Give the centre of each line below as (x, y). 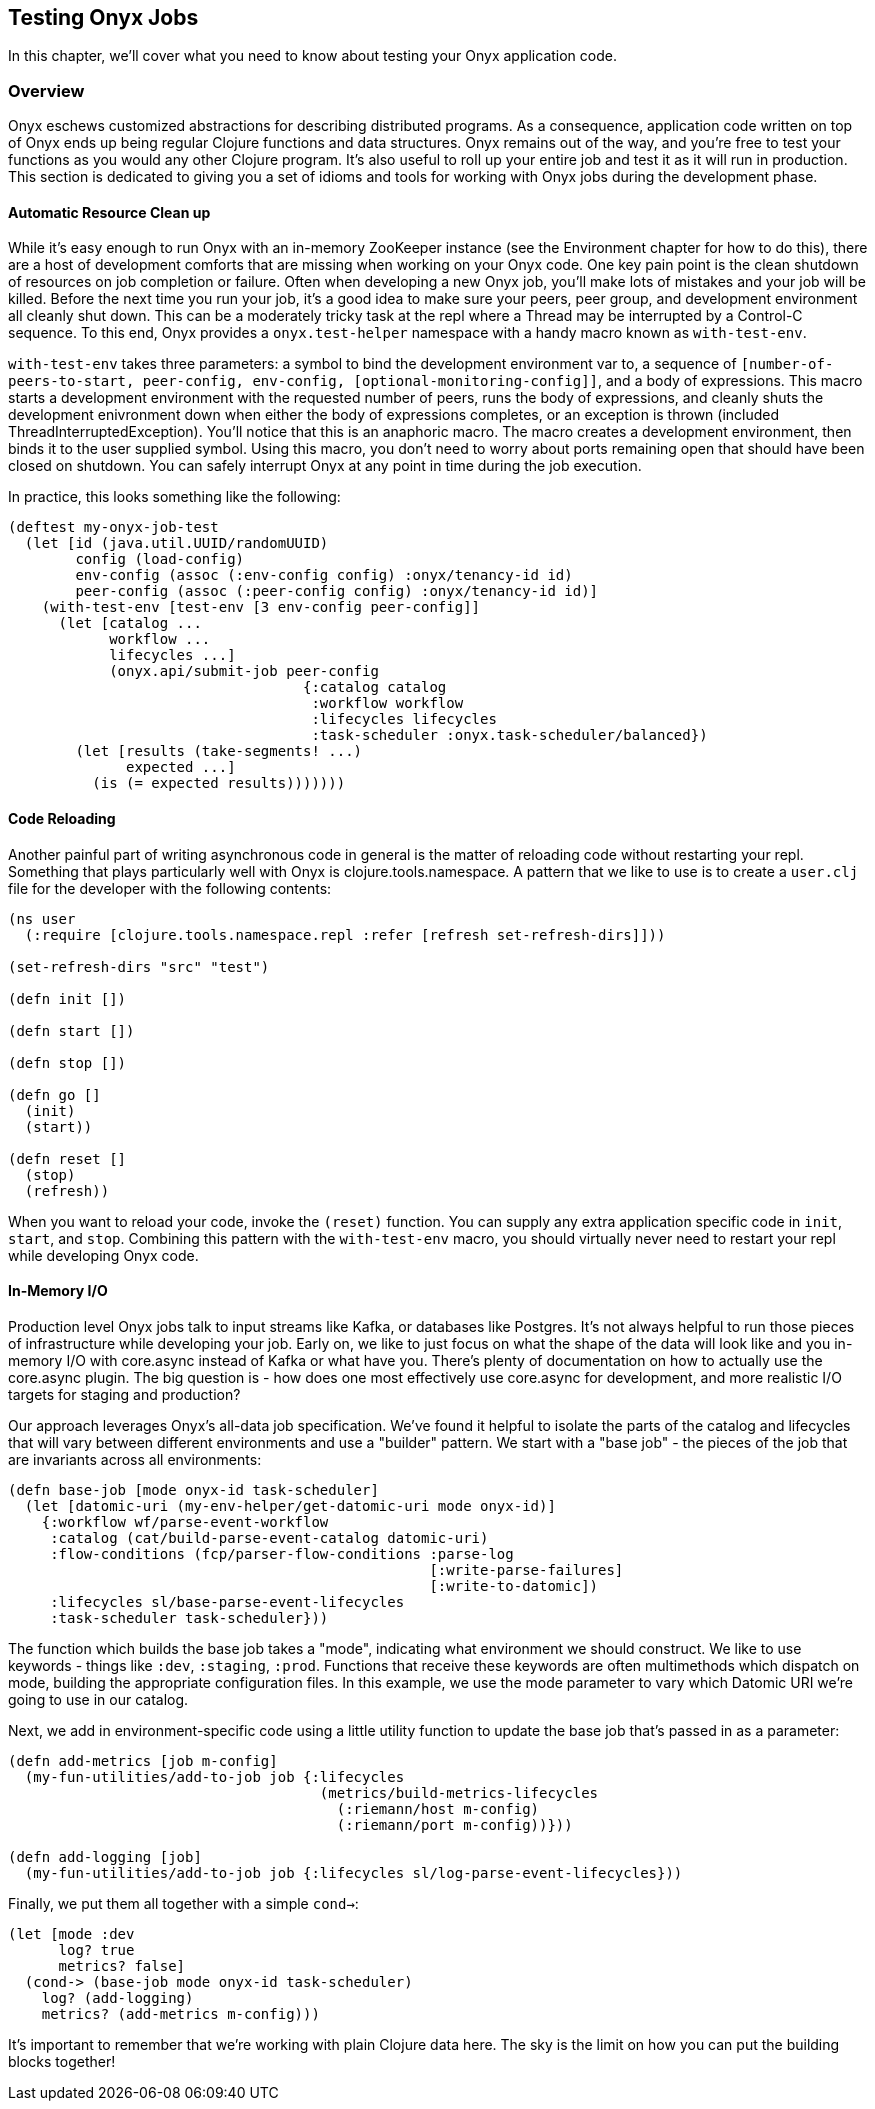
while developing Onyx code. (103, 1255)
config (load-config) (160, 559)
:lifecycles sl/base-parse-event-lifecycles (227, 1601)
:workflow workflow (387, 703)
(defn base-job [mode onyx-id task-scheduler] (193, 1489)
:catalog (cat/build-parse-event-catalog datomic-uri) (269, 1537)
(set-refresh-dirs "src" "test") (139, 966)
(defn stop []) (67, 1062)
